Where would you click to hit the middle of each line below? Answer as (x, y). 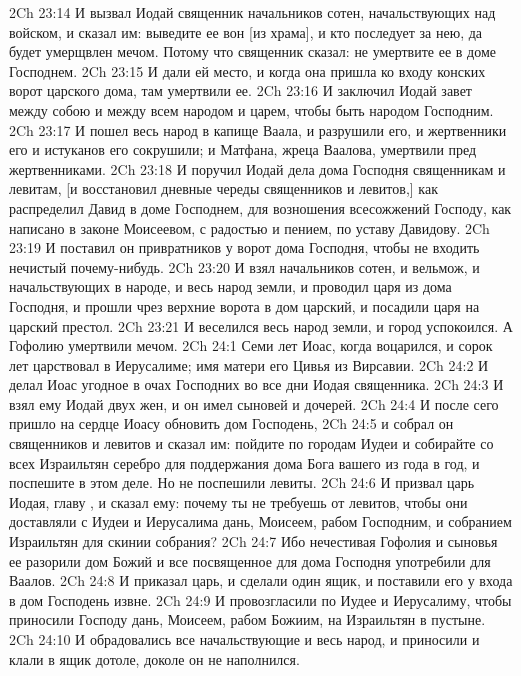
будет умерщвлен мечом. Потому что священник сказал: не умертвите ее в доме (252, 51)
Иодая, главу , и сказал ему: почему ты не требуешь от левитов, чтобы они (238, 501)
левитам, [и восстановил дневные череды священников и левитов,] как (223, 188)
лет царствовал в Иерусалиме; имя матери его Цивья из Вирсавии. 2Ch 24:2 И (249, 364)
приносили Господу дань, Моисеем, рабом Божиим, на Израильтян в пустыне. (247, 619)
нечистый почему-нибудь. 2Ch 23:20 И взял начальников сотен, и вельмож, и (244, 266)
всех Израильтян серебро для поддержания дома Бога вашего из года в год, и (244, 462)
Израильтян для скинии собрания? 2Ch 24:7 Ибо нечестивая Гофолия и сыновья (253, 541)
